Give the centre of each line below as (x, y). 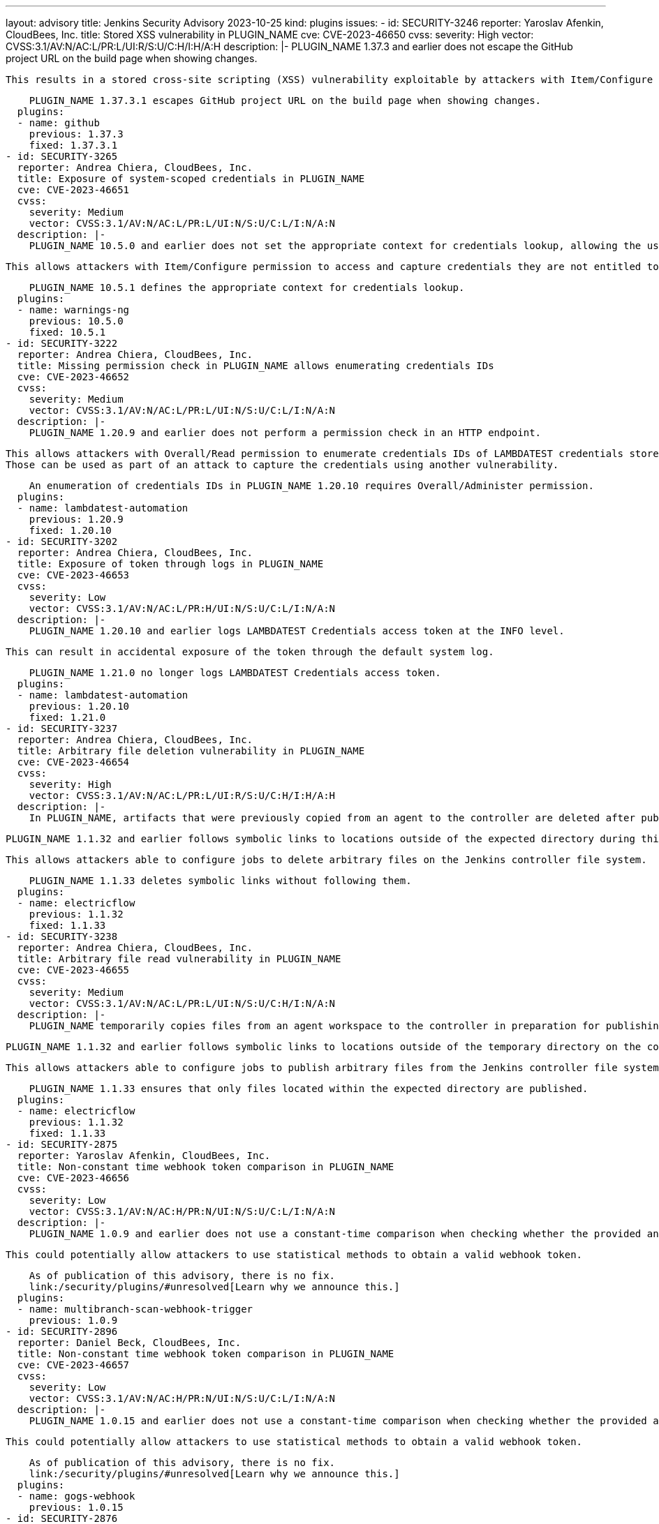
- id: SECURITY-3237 (62, 729)
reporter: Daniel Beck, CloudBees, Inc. (129, 1343)
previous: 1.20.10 (79, 706)
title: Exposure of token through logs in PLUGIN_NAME (170, 564)
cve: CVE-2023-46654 (73, 762)
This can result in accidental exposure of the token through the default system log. (250, 652)
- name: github (58, 123)
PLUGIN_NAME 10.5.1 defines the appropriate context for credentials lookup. (247, 287)
